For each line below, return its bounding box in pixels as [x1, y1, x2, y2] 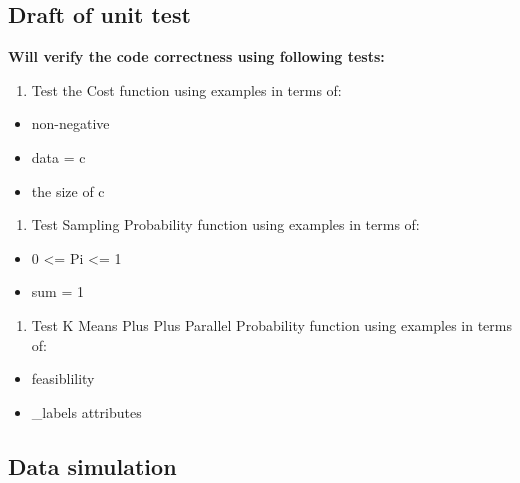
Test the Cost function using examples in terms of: [31, 79, 342, 100]
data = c [31, 146, 86, 167]
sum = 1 [31, 281, 84, 302]
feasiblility [31, 368, 95, 389]
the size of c [31, 180, 105, 201]
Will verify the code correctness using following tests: [8, 46, 385, 67]
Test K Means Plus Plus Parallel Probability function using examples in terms [31, 314, 512, 335]
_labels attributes [31, 401, 142, 422]
